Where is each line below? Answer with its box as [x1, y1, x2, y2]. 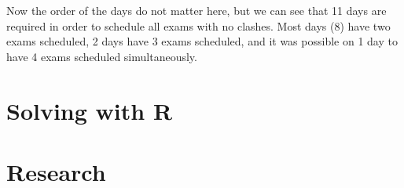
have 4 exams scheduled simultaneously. [6, 48, 197, 64]
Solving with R [6, 94, 173, 126]
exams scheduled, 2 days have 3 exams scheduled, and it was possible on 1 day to [6, 33, 398, 49]
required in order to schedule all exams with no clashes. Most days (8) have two [6, 17, 391, 34]
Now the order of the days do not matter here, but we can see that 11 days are [6, 2, 387, 18]
